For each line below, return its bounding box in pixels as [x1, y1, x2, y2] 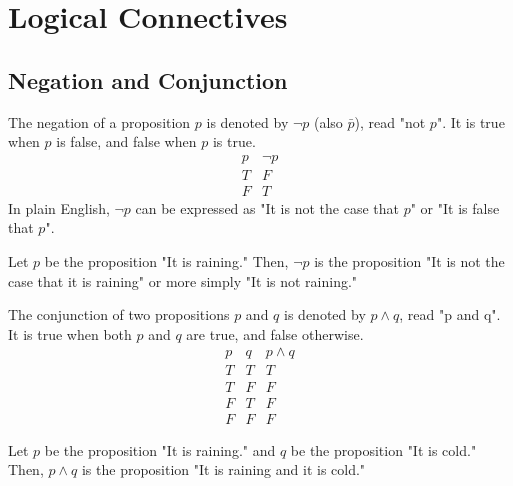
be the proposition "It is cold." [290, 439, 477, 460]
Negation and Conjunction [8, 64, 288, 95]
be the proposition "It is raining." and [44, 439, 276, 460]
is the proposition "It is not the [314, 251, 505, 272]
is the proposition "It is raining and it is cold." [81, 459, 366, 480]
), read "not [354, 111, 426, 132]
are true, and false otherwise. [186, 323, 364, 344]
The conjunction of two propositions [8, 304, 230, 325]
